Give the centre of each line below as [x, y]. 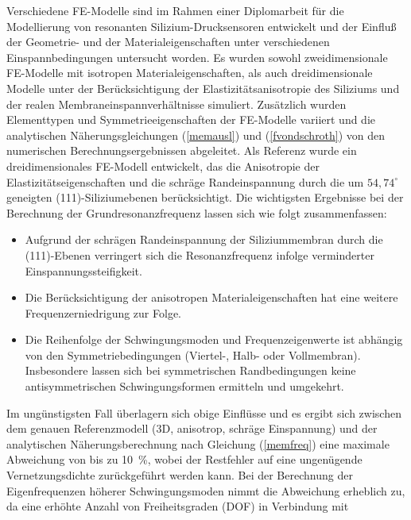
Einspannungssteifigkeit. [83, 270]
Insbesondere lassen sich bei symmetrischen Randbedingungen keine [190, 370]
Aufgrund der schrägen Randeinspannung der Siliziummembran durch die [204, 239]
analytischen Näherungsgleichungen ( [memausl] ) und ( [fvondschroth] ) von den [196, 135]
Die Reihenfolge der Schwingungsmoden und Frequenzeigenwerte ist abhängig [214, 339]
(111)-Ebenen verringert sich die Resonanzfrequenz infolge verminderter [200, 254]
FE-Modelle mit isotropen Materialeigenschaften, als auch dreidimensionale [190, 73]
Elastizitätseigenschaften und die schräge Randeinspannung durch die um [185, 181]
